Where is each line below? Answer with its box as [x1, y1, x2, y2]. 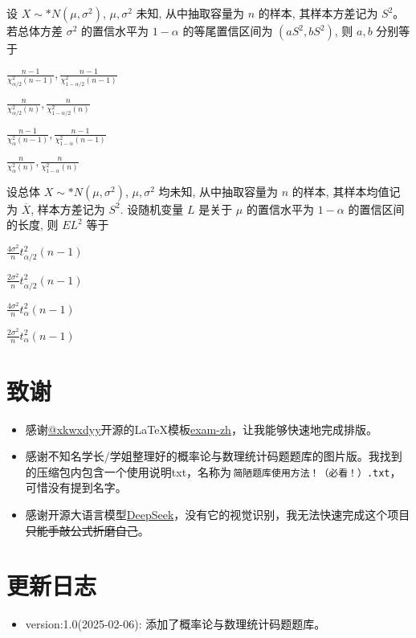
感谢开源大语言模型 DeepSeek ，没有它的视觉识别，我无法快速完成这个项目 [25, 505, 410, 522]
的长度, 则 [6, 216, 59, 233]
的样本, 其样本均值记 [292, 182, 401, 199]
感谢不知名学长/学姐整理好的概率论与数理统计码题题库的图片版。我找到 [25, 448, 402, 464]
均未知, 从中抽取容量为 [158, 182, 279, 199]
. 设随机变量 [120, 200, 184, 217]
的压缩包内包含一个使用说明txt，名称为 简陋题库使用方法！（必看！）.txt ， [25, 463, 402, 480]
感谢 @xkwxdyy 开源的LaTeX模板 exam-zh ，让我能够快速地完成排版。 [25, 420, 377, 437]
